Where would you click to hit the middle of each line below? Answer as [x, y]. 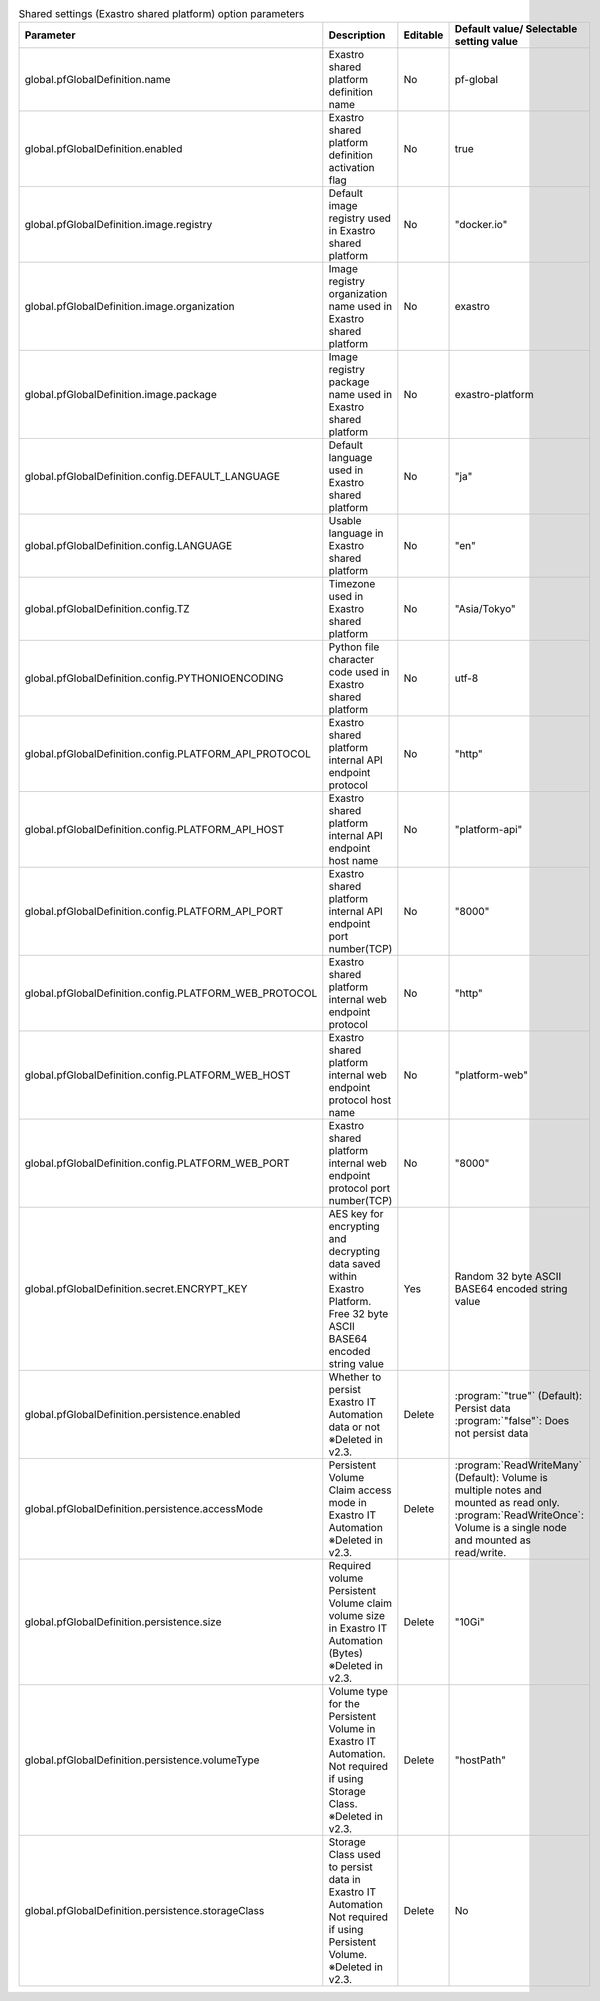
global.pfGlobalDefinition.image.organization [129, 307]
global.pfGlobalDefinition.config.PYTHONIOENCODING [154, 678]
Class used [354, 1855]
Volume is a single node [510, 1528]
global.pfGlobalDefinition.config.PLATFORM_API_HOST [154, 830]
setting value [486, 42]
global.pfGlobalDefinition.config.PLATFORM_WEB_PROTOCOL [171, 993]
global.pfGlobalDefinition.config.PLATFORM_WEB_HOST [157, 1075]
